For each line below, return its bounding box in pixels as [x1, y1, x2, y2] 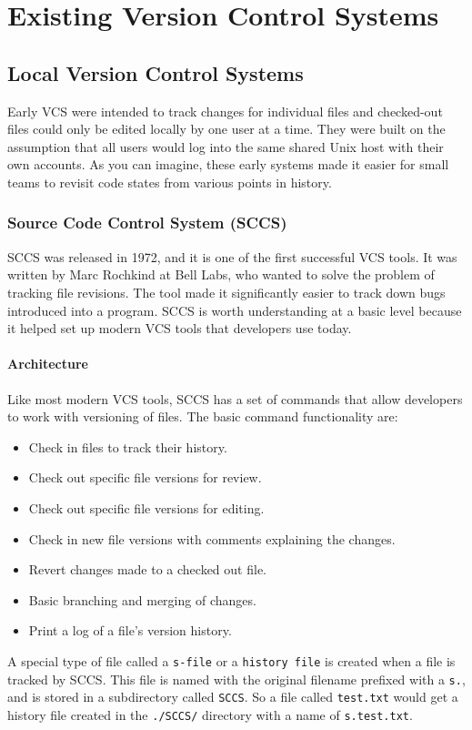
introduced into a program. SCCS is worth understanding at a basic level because [7, 300, 462, 319]
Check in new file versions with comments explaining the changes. [28, 529, 396, 548]
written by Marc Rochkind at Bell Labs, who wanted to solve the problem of [7, 265, 435, 284]
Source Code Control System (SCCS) [7, 211, 287, 234]
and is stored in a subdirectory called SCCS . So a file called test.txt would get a [7, 687, 458, 706]
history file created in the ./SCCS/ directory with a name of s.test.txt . [7, 705, 413, 724]
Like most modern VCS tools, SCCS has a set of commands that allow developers [7, 389, 463, 408]
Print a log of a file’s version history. [28, 621, 232, 640]
